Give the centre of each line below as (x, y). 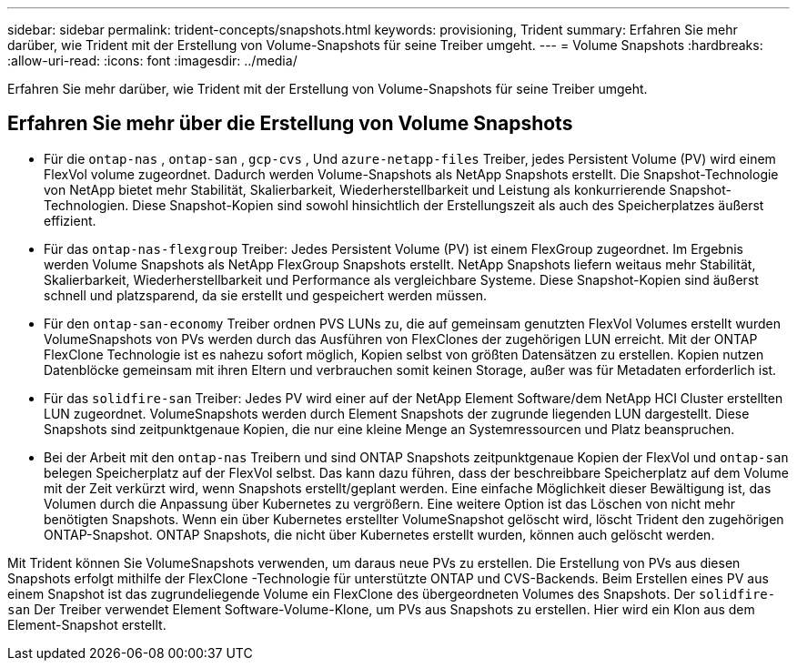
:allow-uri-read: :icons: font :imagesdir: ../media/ (152, 61)
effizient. (70, 220)
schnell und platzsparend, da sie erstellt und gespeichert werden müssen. (266, 295)
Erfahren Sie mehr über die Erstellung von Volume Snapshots (290, 124)
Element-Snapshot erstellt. (87, 624)
